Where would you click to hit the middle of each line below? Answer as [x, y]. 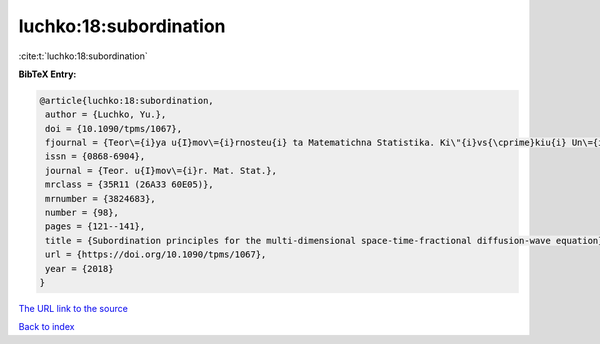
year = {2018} [79, 268]
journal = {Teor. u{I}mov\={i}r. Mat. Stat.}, [161, 170]
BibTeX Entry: [47, 74]
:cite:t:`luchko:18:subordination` [83, 56]
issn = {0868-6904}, [95, 156]
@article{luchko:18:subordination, [126, 100]
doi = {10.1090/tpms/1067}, [114, 128]
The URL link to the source [73, 308]
